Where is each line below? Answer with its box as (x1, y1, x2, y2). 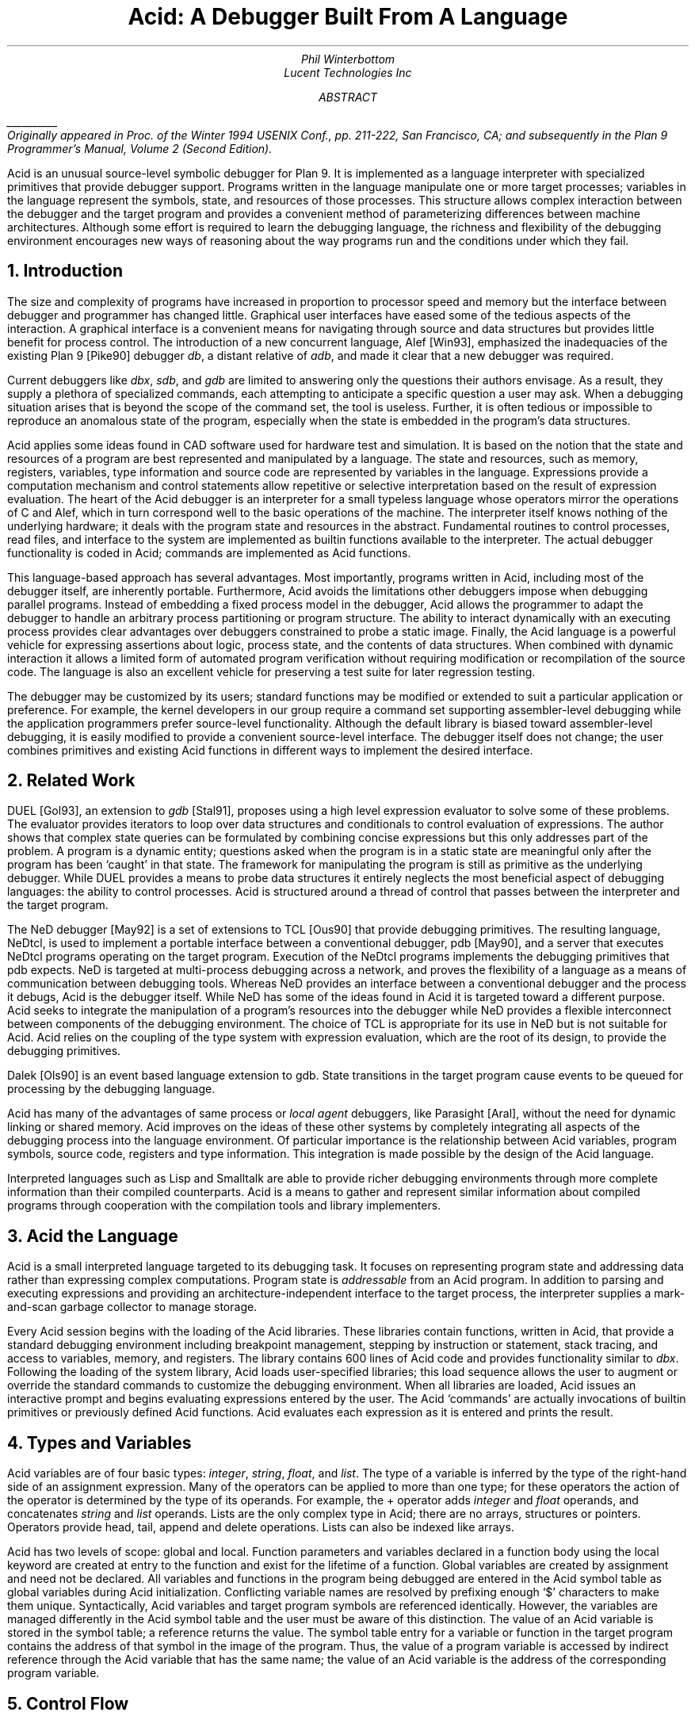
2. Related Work (7, 770, 136, 791)
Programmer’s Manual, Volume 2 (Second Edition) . (7, 141, 273, 155)
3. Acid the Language (7, 1225, 178, 1246)
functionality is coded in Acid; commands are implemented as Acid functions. (7, 545, 411, 560)
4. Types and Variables (7, 1432, 192, 1453)
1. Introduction (7, 261, 123, 281)
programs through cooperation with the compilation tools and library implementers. (7, 1198, 441, 1213)
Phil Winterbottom (300, 52, 395, 66)
